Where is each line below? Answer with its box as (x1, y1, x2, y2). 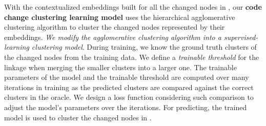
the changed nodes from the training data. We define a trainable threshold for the (4, 51, 259, 62)
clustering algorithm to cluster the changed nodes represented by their (4, 22, 225, 32)
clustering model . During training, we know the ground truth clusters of (31, 41, 257, 52)
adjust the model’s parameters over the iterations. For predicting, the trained (4, 101, 247, 112)
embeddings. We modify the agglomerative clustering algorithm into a (4, 31, 221, 42)
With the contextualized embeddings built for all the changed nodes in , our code (4, 2, 262, 12)
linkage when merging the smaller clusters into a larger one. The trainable (4, 61, 237, 72)
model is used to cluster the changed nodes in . (4, 112, 152, 122)
